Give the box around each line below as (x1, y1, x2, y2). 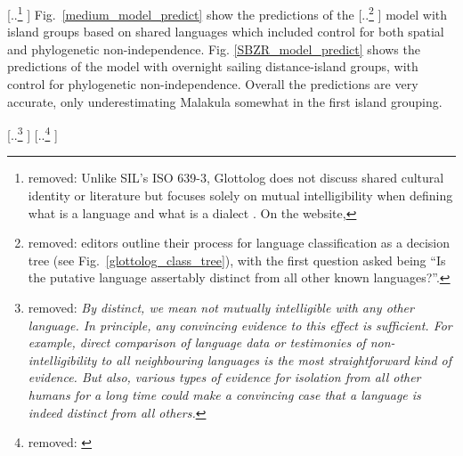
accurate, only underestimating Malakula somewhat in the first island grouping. (7, 92, 443, 110)
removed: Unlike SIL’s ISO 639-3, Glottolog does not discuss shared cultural (28, 168, 444, 187)
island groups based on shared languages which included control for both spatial (7, 22, 444, 41)
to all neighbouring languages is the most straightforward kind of (101, 350, 452, 369)
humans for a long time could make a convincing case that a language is (28, 386, 421, 403)
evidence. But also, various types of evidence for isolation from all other (28, 368, 421, 387)
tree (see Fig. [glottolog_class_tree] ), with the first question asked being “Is (28, 250, 446, 269)
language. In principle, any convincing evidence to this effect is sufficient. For (28, 315, 452, 334)
